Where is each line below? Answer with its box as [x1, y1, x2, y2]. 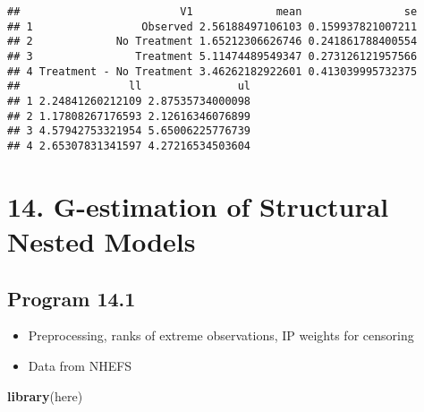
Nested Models [7, 222, 196, 259]
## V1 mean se [7, 5, 418, 18]
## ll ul [7, 80, 251, 93]
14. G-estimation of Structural [7, 187, 389, 224]
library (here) [7, 386, 83, 405]
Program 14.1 [7, 284, 136, 312]
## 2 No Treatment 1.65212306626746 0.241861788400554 [7, 35, 418, 48]
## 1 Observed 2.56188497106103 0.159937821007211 [7, 20, 418, 33]
